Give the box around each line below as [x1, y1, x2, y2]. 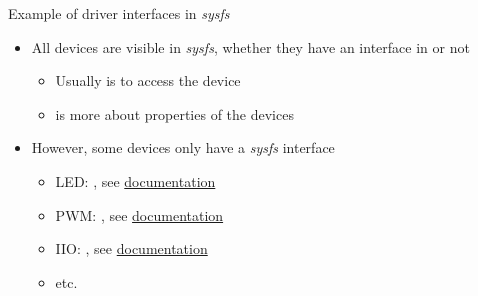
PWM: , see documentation [55, 204, 224, 225]
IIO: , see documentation [55, 238, 208, 259]
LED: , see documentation [55, 170, 216, 191]
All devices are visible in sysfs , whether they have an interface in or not [31, 36, 470, 57]
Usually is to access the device [55, 70, 241, 91]
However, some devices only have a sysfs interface [31, 137, 335, 158]
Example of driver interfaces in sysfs [8, 3, 230, 23]
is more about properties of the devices [55, 103, 294, 124]
